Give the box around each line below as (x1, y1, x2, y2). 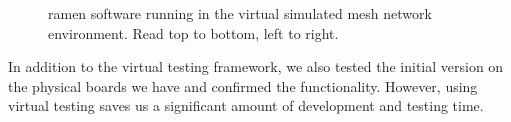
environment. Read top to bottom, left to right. (48, 22, 339, 43)
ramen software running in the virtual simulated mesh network (48, 3, 432, 23)
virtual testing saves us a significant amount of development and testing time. (8, 95, 484, 116)
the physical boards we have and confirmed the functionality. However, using (8, 75, 478, 96)
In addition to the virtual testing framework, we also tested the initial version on (8, 56, 504, 77)
